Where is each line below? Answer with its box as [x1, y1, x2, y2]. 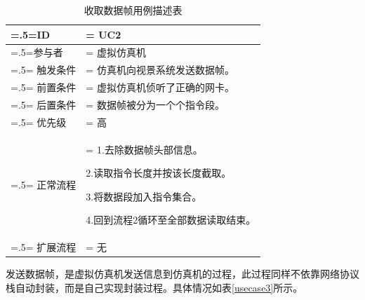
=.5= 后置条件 [11, 97, 77, 111]
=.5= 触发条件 [11, 62, 77, 77]
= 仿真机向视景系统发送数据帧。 [86, 62, 234, 77]
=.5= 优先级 [11, 114, 67, 129]
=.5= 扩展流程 [11, 240, 77, 254]
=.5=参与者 [11, 45, 63, 60]
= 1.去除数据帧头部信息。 [86, 142, 203, 156]
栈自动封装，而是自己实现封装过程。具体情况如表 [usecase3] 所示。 [6, 280, 303, 294]
